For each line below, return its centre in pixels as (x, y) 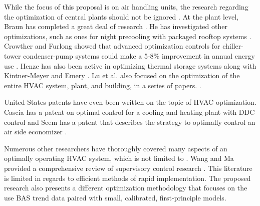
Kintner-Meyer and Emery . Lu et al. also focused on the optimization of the (122, 75)
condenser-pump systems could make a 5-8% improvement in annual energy (139, 55)
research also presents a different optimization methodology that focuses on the (126, 188)
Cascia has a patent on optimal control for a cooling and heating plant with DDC (129, 112)
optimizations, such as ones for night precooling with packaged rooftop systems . (128, 36)
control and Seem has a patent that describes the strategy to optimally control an (130, 122)
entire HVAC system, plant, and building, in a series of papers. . (103, 85)
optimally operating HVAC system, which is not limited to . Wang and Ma (119, 158)
